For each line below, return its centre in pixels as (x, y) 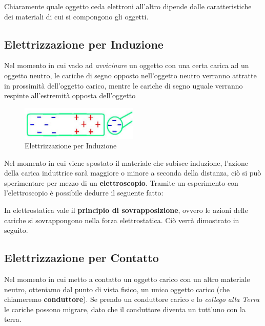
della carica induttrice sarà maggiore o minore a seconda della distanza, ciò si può (133, 173)
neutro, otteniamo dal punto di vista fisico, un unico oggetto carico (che (117, 289)
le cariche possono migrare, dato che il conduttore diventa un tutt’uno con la (125, 309)
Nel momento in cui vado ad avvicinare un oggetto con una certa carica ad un (127, 65)
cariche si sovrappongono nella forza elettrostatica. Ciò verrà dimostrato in (122, 220)
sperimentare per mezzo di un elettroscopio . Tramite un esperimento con (121, 182)
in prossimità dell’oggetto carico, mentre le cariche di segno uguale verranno (124, 85)
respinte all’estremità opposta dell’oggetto (70, 95)
